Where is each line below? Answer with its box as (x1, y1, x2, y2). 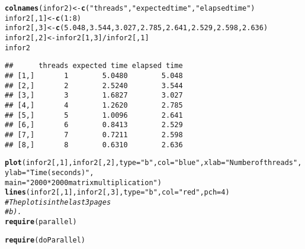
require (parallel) (5, 218, 77, 227)
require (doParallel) (5, 235, 86, 244)
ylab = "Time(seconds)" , (5, 168, 94, 177)
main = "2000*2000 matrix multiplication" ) (5, 178, 162, 187)
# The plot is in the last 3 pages (5, 198, 111, 206)
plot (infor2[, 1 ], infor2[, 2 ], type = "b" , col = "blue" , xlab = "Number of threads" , (5, 159, 302, 167)
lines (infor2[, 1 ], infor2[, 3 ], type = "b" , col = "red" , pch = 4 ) (5, 188, 230, 197)
